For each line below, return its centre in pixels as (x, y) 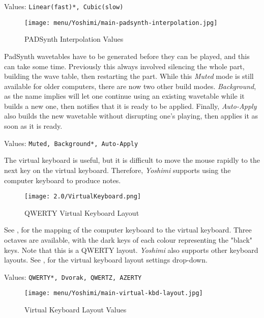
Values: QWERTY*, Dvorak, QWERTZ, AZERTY (73, 277)
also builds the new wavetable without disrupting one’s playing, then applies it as (131, 116)
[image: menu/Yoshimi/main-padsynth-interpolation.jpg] (121, 23)
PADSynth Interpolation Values (74, 39)
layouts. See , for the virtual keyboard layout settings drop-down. (106, 260)
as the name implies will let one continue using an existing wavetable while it (124, 96)
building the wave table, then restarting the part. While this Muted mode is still (129, 76)
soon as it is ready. (33, 126)
